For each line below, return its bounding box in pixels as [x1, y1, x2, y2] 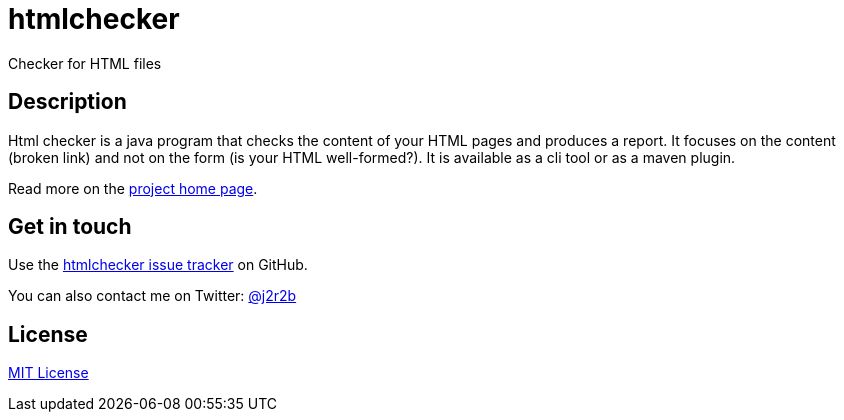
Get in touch [8, 214, 132, 240]
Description [8, 89, 127, 115]
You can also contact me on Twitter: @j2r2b [8, 287, 297, 305]
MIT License [8, 364, 89, 382]
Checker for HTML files [8, 54, 162, 72]
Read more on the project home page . [8, 179, 258, 197]
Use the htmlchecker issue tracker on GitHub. [8, 256, 308, 274]
